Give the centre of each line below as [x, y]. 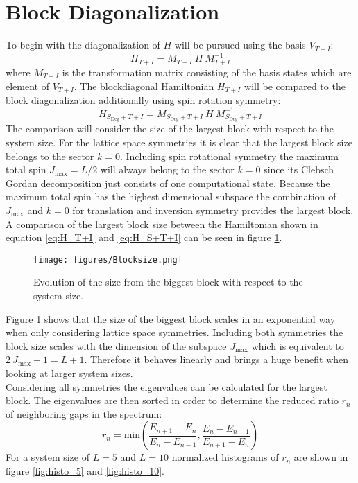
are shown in [321, 457]
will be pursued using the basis [240, 45]
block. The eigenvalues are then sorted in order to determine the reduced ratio [172, 400]
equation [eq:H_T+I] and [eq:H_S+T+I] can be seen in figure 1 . [144, 237]
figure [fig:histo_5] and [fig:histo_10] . [85, 470]
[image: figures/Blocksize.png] [108, 260]
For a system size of [48, 457]
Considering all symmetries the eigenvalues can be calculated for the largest [167, 386]
